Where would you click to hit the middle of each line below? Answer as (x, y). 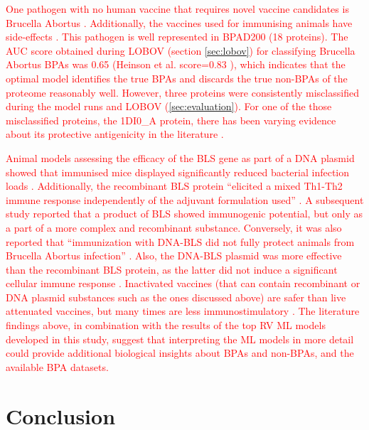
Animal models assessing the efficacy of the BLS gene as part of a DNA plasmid (180, 157)
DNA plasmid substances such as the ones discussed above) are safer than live (176, 297)
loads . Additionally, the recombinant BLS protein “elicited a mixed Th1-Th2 (174, 186)
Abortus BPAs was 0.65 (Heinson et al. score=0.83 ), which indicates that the (176, 64)
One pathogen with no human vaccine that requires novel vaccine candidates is (177, 9)
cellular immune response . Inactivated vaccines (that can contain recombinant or (183, 283)
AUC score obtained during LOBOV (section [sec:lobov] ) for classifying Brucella (181, 50)
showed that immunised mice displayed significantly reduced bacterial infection (177, 172)
